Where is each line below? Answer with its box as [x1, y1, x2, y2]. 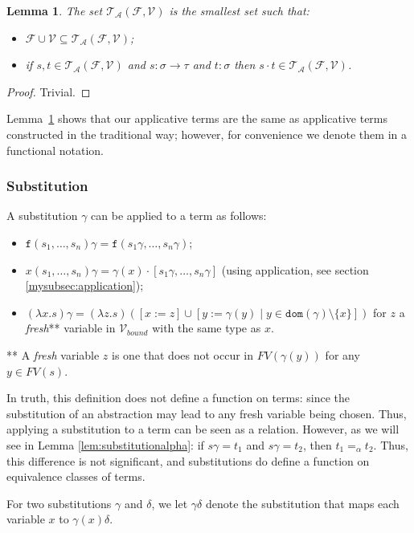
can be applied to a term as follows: [91, 207, 267, 224]
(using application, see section [221, 261, 369, 278]
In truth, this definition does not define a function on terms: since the [6, 389, 350, 406]
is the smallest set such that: [169, 2, 309, 18]
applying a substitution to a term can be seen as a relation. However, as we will [6, 421, 400, 437]
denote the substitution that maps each [205, 494, 400, 511]
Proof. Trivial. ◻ [6, 83, 91, 100]
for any [325, 346, 360, 363]
